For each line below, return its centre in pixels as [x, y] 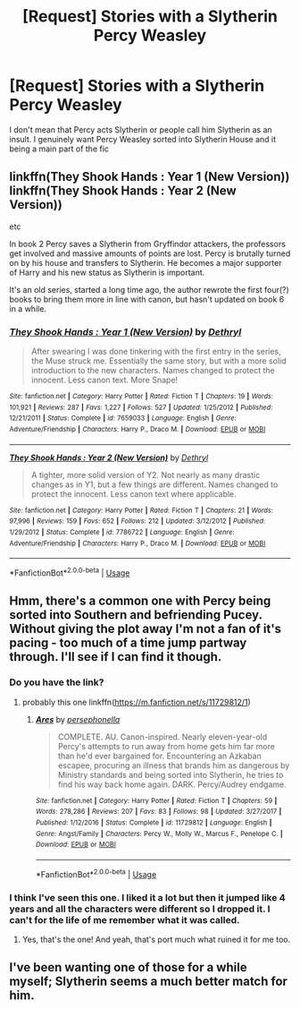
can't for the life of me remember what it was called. [125, 919]
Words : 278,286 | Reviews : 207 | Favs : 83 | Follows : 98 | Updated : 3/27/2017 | [158, 812]
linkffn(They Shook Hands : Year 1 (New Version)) [150, 177]
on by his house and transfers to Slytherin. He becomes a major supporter [146, 262]
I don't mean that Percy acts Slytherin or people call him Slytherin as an [141, 129]
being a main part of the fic [59, 149]
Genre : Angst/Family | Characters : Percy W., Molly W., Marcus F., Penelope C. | [159, 834]
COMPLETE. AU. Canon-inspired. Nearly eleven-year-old [162, 737]
